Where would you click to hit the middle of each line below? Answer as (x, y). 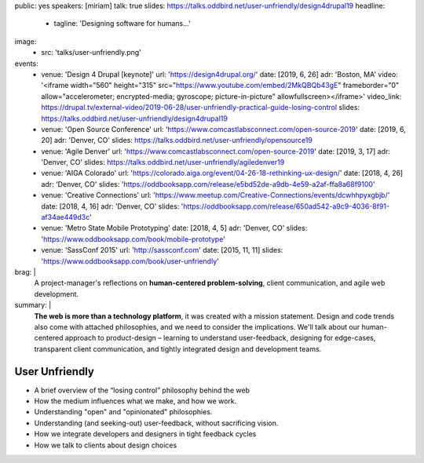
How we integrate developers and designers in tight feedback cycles (145, 434)
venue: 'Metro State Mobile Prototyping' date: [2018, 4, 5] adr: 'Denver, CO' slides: (174, 228)
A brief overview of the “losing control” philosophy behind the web (142, 390)
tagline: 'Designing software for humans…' (122, 24)
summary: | (33, 305)
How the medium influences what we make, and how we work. (135, 401)
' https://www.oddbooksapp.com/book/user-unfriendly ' (130, 261)
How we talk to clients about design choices (106, 445)
